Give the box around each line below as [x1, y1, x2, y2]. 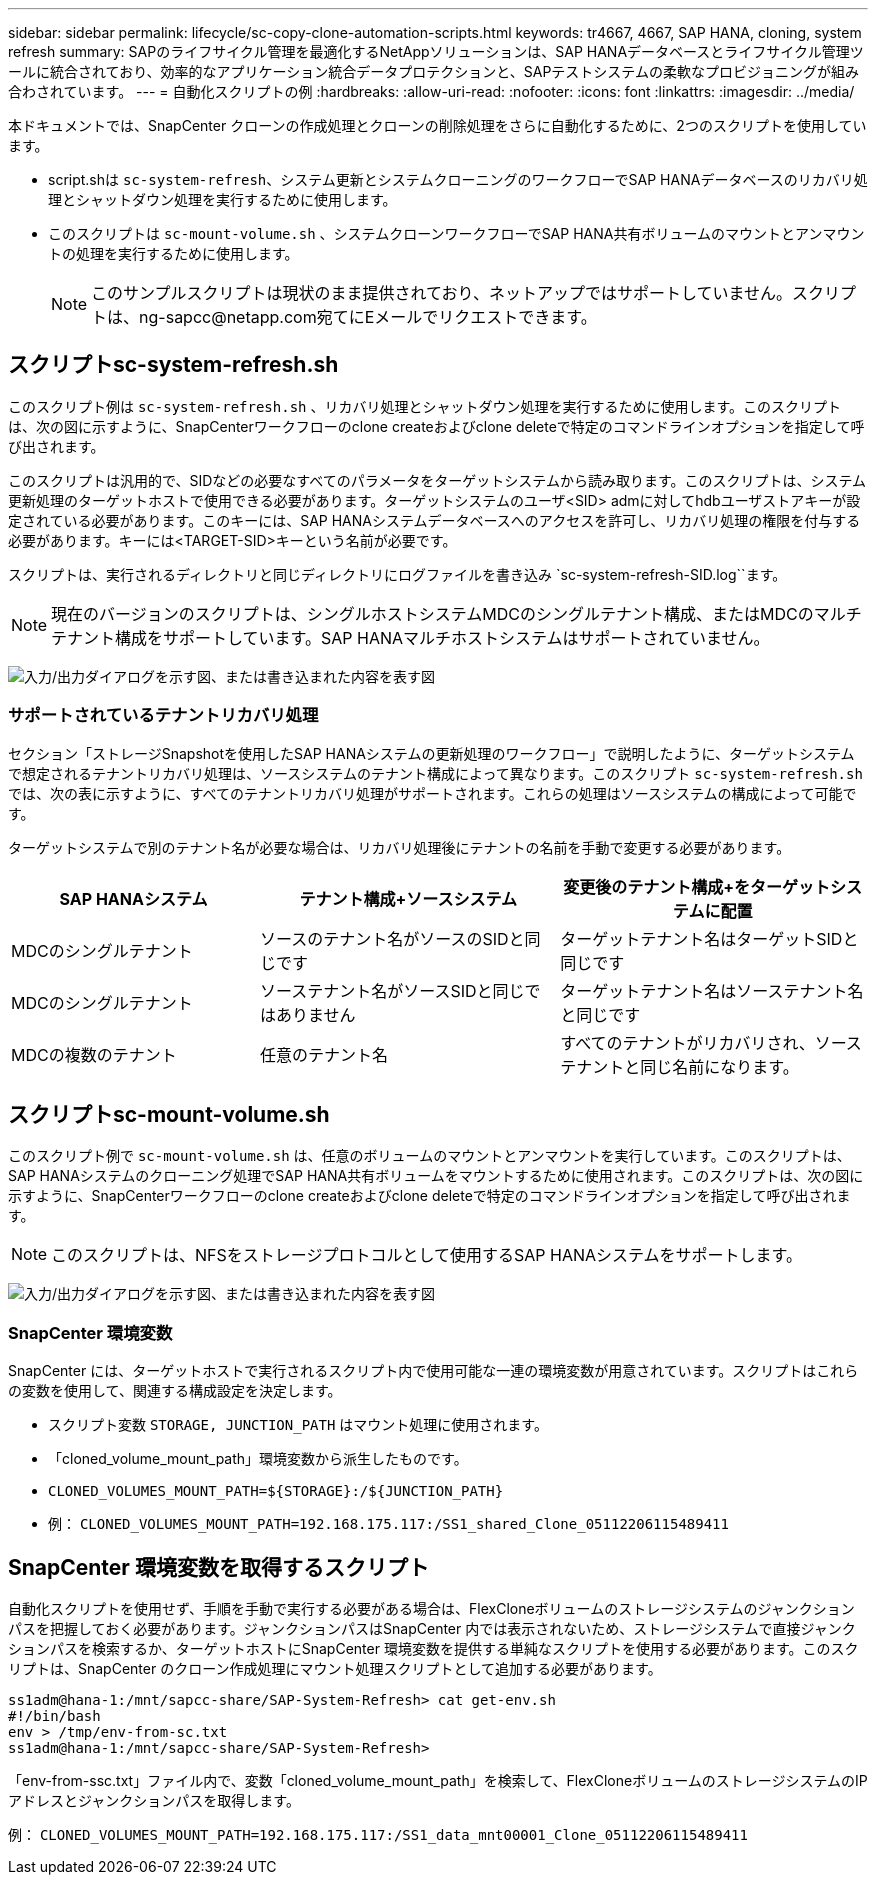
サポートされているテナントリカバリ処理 [8, 705, 319, 726]
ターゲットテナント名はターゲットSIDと [560, 928, 859, 949]
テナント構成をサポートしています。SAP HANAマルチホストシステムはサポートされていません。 [51, 627, 770, 648]
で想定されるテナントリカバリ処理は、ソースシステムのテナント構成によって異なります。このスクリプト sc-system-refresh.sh [8, 764, 863, 782]
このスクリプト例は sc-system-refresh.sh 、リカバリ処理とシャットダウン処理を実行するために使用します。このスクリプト [8, 397, 842, 415]
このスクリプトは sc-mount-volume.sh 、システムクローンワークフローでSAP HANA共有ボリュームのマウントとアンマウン [48, 225, 865, 242]
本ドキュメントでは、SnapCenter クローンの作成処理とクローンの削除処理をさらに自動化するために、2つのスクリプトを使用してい [8, 117, 867, 134]
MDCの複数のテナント [11, 1044, 177, 1065]
